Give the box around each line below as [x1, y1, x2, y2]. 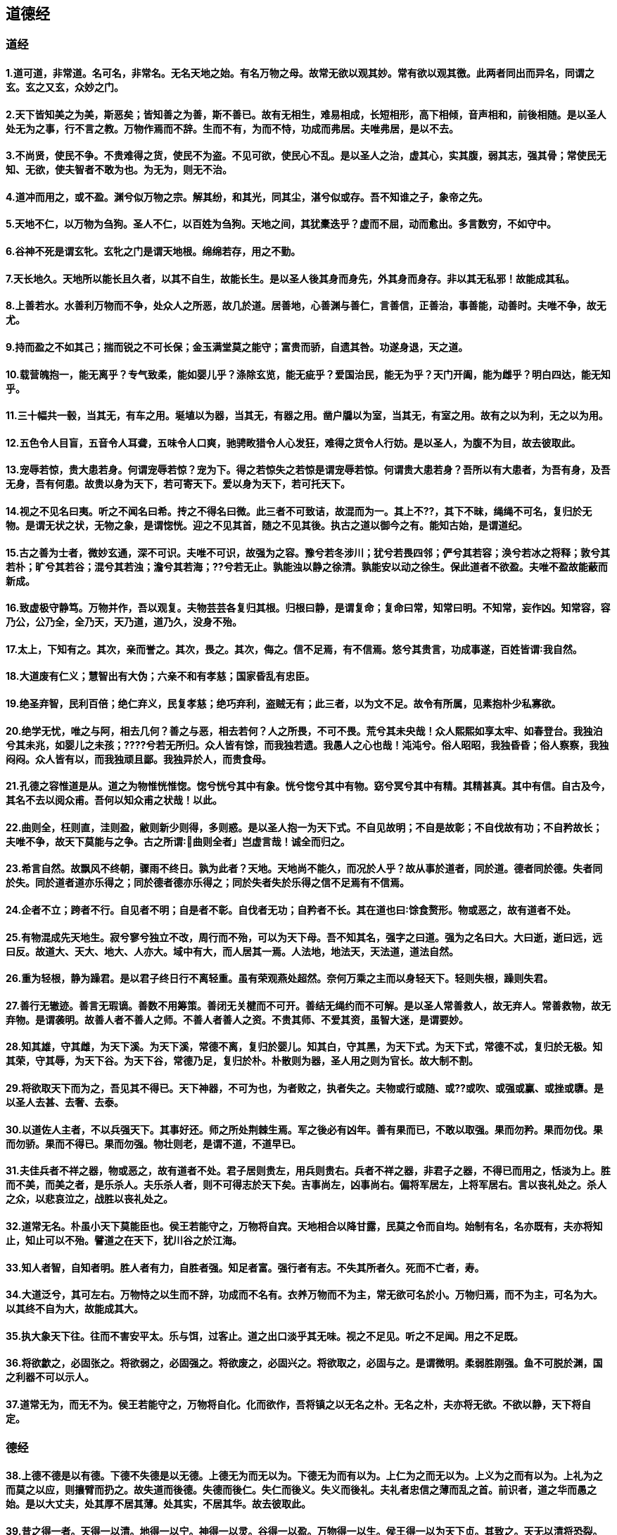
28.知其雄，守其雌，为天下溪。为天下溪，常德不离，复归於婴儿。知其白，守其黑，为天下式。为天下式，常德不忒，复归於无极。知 [6, 1040, 603, 1053]
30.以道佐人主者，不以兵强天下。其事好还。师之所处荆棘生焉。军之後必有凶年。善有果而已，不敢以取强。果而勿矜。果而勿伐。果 [6, 1123, 603, 1136]
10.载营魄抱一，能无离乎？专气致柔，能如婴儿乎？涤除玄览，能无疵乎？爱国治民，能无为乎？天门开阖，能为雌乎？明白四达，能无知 [6, 368, 611, 380]
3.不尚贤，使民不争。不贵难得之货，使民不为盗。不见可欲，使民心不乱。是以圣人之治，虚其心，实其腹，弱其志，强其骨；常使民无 [6, 149, 606, 162]
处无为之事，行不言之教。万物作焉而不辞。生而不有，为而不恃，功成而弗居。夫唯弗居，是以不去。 [6, 122, 459, 135]
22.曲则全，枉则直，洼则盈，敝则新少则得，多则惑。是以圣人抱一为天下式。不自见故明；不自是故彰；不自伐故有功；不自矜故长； [6, 821, 603, 833]
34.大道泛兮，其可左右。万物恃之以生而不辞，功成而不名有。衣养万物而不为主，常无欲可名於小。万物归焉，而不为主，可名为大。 [6, 1288, 603, 1301]
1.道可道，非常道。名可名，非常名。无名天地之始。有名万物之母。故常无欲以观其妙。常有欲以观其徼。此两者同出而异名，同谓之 [6, 67, 594, 80]
